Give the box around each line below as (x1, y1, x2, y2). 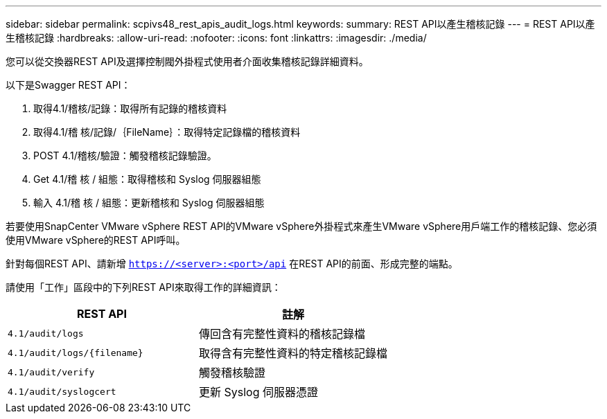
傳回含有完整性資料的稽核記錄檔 (199, 327, 366, 341)
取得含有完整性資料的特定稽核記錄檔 (199, 346, 388, 360)
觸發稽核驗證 (199, 366, 266, 380)
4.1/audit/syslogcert (8, 386, 116, 397)
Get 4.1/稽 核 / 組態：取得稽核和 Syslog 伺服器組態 (33, 173, 261, 185)
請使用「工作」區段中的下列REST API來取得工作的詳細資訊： (6, 281, 281, 293)
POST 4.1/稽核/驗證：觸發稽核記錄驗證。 (33, 150, 217, 161)
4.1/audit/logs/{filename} (8, 347, 143, 358)
